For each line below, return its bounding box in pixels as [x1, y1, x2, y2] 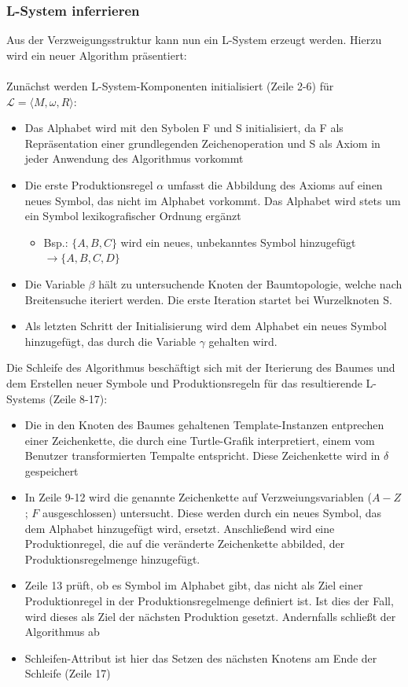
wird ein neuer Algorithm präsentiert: [6, 46, 187, 63]
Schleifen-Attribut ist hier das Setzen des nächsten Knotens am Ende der [24, 649, 377, 666]
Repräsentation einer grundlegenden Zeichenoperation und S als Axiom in [24, 134, 380, 151]
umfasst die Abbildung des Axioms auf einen [167, 176, 383, 193]
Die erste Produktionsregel [24, 176, 153, 193]
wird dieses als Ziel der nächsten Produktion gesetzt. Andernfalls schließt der [24, 608, 396, 624]
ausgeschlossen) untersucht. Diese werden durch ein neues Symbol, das [42, 505, 382, 521]
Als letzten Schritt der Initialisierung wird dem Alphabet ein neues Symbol [24, 318, 387, 334]
